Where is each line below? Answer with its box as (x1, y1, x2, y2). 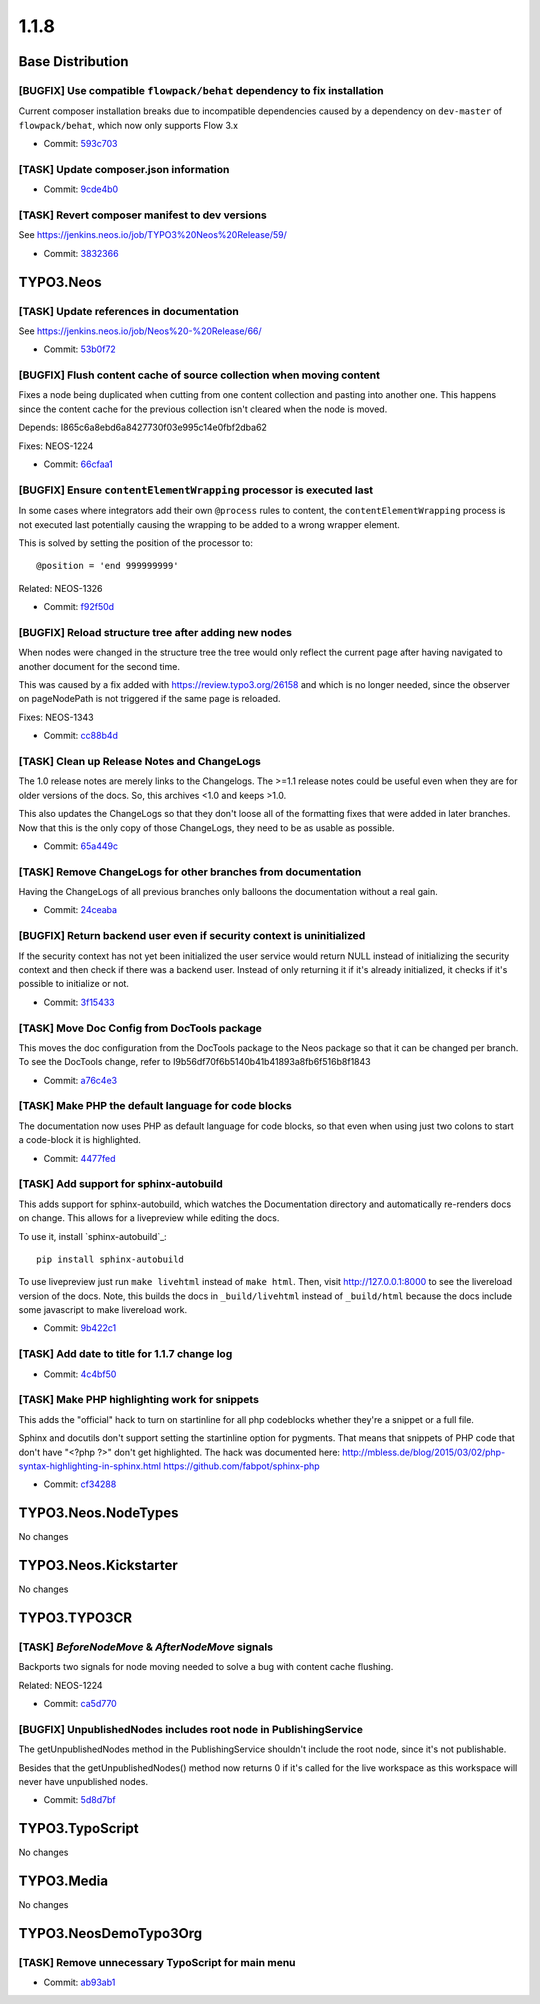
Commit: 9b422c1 (43, 1322, 117, 1334)
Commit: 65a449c (43, 840, 119, 852)
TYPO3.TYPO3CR (18, 1609, 132, 1626)
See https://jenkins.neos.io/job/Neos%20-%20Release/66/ (18, 325, 262, 337)
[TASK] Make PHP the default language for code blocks (18, 1099, 292, 1113)
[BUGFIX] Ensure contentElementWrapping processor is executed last (18, 483, 374, 497)
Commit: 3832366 (43, 247, 119, 259)
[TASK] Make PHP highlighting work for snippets (18, 1393, 260, 1407)
